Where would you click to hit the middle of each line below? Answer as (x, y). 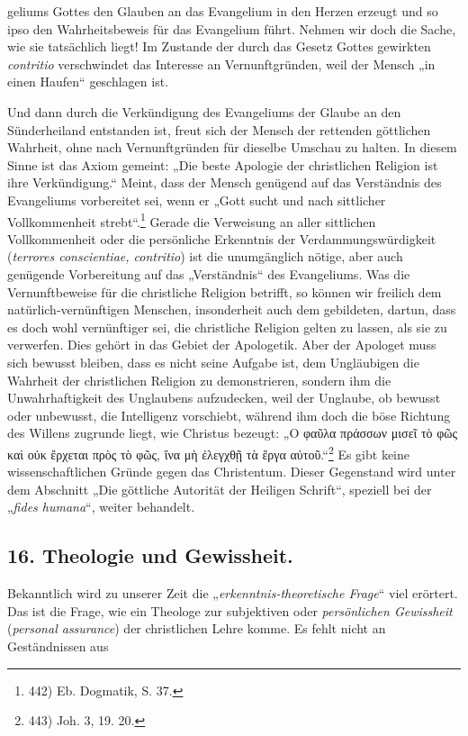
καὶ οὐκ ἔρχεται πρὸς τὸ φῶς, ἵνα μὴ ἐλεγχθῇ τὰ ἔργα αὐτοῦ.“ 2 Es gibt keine (209, 452)
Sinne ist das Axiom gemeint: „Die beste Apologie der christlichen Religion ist (223, 164)
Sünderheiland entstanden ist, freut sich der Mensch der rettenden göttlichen (219, 129)
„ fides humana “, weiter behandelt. (101, 507)
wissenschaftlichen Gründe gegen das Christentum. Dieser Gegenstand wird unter (232, 472)
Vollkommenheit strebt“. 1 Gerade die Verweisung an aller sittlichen (192, 220)
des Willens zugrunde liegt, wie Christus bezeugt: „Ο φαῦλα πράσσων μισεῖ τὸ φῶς (233, 433)
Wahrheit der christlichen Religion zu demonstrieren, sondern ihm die (199, 380)
